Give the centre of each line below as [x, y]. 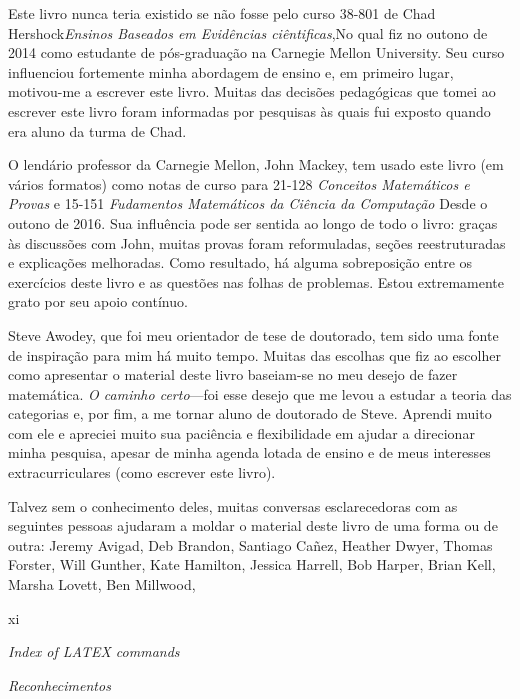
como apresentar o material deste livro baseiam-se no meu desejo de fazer [233, 374]
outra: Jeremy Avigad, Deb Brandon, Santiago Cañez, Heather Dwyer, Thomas [250, 544]
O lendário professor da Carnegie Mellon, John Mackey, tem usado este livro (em [256, 164]
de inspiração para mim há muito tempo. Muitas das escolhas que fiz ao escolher [254, 354]
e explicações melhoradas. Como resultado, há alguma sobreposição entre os [240, 262]
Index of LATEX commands [94, 651]
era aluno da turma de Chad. [97, 130]
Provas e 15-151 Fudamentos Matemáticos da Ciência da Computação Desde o [248, 203]
